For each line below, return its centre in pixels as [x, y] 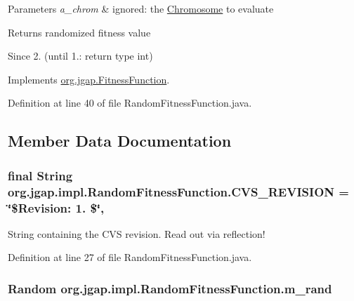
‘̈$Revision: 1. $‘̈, [56, 207]
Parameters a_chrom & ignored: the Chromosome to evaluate [141, 8]
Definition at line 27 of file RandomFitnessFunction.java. [130, 257]
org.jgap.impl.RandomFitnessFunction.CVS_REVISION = [178, 191]
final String [40, 175]
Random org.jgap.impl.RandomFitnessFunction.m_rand [170, 288]
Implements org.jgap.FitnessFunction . [89, 79]
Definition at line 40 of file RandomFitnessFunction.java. [130, 103]
